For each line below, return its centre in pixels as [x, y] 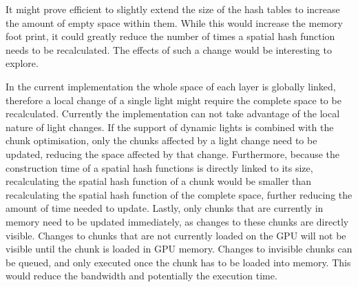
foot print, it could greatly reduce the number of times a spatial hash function [170, 36]
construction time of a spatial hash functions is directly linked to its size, [159, 167]
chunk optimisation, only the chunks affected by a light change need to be [161, 140]
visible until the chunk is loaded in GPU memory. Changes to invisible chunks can [179, 249]
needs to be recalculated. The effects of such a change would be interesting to [169, 49]
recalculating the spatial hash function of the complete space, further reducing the [179, 194]
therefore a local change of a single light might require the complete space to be [173, 100]
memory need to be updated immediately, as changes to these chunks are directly [177, 221]
